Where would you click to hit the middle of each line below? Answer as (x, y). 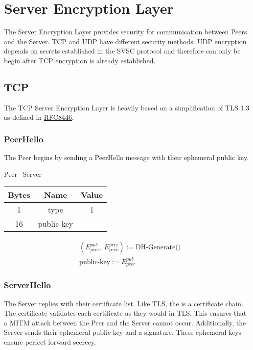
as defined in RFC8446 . (39, 117)
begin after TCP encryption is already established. (80, 60)
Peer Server (23, 174)
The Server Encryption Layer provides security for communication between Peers (126, 32)
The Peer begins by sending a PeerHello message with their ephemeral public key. (126, 157)
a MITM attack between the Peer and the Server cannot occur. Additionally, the (125, 322)
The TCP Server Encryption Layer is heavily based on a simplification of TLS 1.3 (127, 107)
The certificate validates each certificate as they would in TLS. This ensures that (125, 313)
